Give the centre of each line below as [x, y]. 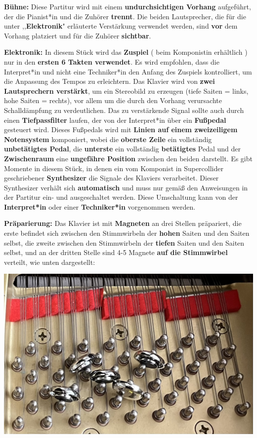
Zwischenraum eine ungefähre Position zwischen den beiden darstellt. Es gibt [128, 158]
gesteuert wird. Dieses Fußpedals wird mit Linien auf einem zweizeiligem [121, 129]
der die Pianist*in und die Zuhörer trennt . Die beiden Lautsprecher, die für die [125, 16]
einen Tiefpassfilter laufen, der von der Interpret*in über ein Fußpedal [115, 120]
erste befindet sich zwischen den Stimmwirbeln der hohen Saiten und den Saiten [127, 233]
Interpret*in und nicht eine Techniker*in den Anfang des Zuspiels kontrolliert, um [128, 71]
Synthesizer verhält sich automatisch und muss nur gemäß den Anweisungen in [126, 187]
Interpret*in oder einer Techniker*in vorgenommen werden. [100, 206]
